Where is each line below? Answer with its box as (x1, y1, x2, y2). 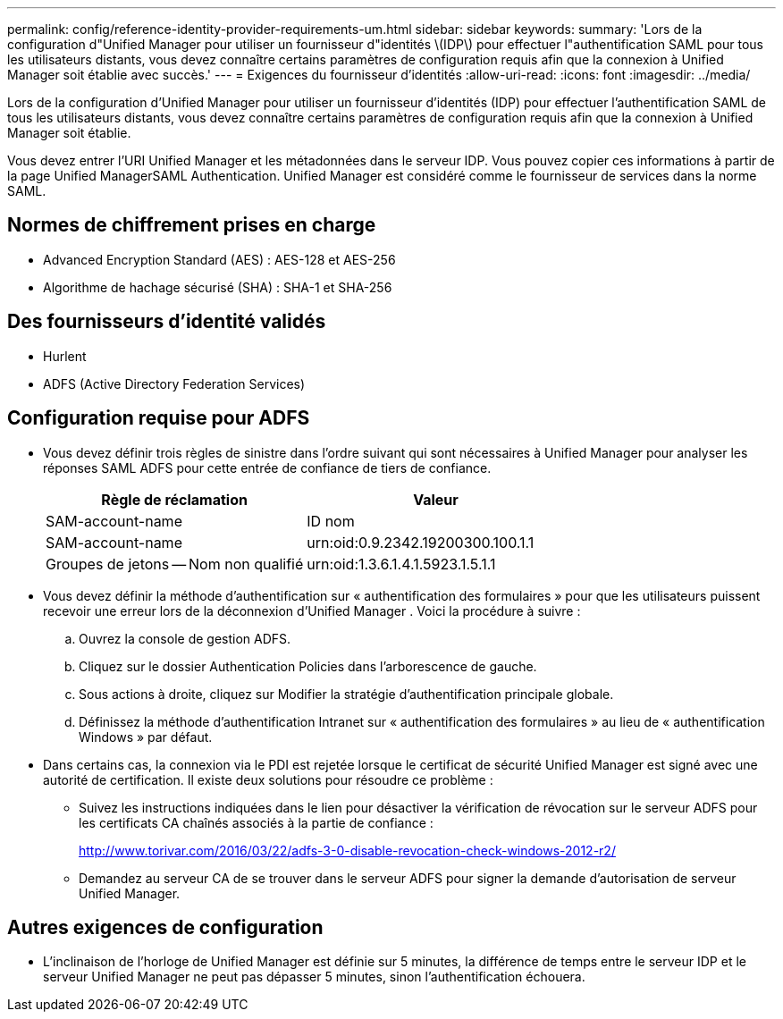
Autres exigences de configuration (7, 915, 324, 939)
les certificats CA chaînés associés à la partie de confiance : (79, 814, 434, 830)
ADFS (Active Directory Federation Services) (43, 375, 306, 392)
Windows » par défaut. (79, 728, 213, 745)
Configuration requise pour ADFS (7, 407, 310, 430)
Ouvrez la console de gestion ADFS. (79, 630, 291, 646)
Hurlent (43, 348, 87, 364)
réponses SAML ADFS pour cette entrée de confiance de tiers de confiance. (43, 459, 492, 476)
